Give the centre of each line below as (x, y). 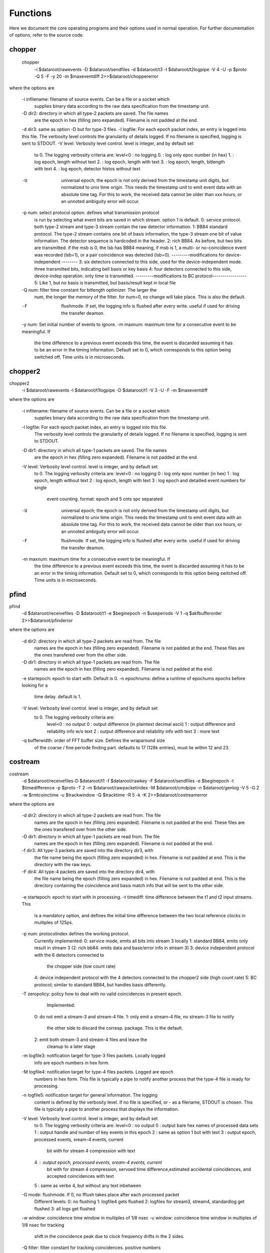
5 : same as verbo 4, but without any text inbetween (88, 1185)
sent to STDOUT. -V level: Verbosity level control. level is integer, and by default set (108, 143)
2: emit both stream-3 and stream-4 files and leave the (91, 1039)
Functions (30, 13)
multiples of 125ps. (54, 922)
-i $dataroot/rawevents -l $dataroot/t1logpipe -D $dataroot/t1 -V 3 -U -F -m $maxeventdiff (115, 390)
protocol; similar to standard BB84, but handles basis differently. (100, 984)
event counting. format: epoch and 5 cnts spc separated (105, 499)
